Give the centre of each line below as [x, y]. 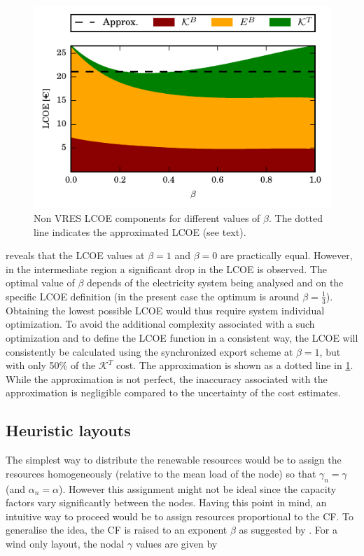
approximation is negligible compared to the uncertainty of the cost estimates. [173, 392]
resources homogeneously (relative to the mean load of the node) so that [161, 473]
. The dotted [296, 218]
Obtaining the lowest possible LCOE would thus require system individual [165, 310]
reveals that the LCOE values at [75, 255]
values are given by [176, 543]
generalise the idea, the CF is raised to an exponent [117, 530]
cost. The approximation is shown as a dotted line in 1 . [235, 365]
